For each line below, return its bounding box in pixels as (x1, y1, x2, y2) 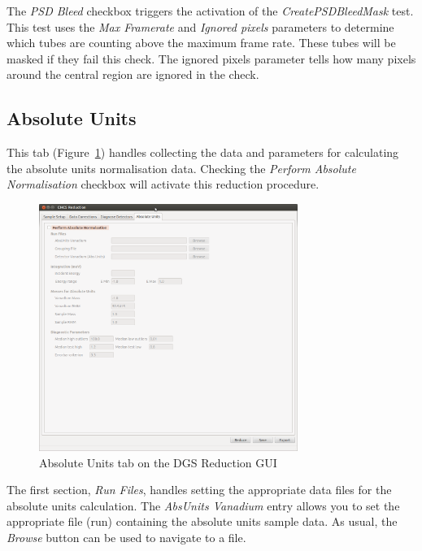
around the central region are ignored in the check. (7, 66, 259, 83)
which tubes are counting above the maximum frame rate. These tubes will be (7, 34, 396, 51)
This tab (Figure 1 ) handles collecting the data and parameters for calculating (7, 144, 399, 161)
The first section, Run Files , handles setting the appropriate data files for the (7, 481, 392, 498)
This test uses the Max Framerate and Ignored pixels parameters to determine (7, 18, 394, 35)
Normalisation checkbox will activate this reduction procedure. (7, 176, 320, 193)
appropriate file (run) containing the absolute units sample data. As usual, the (7, 513, 398, 530)
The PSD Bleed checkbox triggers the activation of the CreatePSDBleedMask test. (7, 2, 414, 19)
